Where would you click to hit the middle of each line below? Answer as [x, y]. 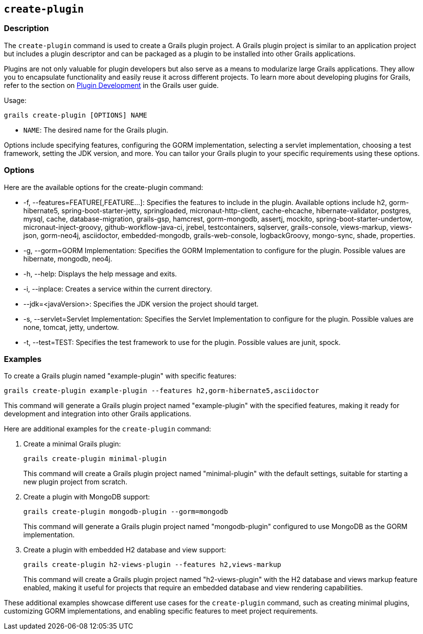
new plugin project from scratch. [76, 482]
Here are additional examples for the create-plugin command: [108, 429]
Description [26, 28]
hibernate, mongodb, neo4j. [68, 258]
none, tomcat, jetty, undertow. [71, 327]
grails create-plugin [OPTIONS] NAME [76, 115]
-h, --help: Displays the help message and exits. [100, 274]
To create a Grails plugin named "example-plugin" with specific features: [120, 376]
